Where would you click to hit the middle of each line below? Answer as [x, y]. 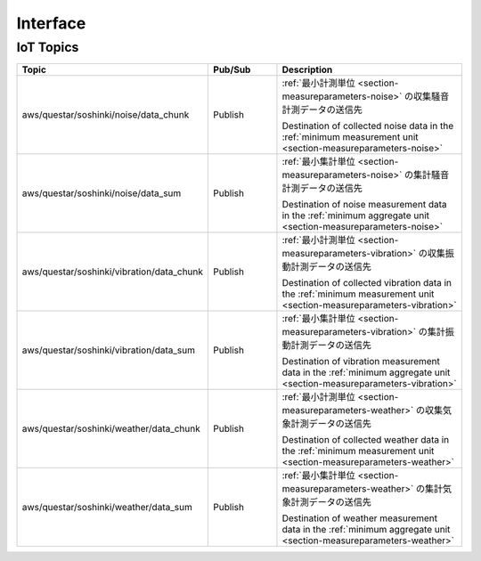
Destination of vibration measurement [361, 362]
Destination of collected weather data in [366, 440]
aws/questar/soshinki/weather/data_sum [107, 508]
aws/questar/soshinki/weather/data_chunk [111, 429]
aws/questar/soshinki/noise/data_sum [102, 193]
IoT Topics [48, 47]
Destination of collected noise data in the [368, 126]
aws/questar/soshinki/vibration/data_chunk [113, 272]
